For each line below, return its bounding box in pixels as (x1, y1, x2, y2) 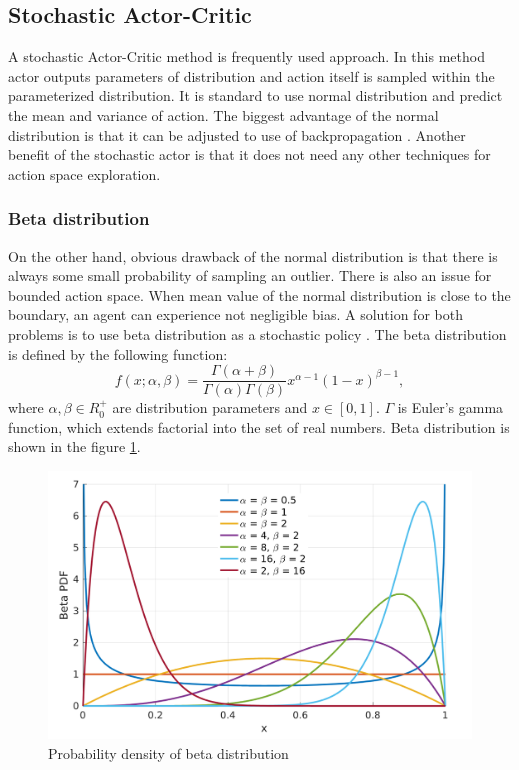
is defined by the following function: (8, 343, 228, 364)
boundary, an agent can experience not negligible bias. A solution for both (8, 304, 463, 325)
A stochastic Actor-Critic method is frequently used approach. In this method (8, 46, 485, 67)
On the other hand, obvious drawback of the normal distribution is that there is (8, 245, 498, 266)
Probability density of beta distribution (48, 742, 289, 763)
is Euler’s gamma (397, 397, 504, 418)
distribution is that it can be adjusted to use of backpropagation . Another (8, 124, 466, 145)
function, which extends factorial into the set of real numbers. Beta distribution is (8, 416, 510, 437)
